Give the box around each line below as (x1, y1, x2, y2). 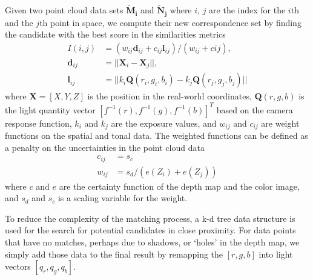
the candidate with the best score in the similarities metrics (5, 28, 226, 41)
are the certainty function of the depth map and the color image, (59, 179, 300, 192)
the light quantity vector (5, 103, 96, 116)
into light (259, 247, 293, 260)
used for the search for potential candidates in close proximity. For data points (5, 224, 296, 236)
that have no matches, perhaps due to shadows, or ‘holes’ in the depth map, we (5, 236, 300, 248)
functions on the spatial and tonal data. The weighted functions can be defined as (5, 128, 308, 141)
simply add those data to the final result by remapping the (5, 247, 223, 260)
